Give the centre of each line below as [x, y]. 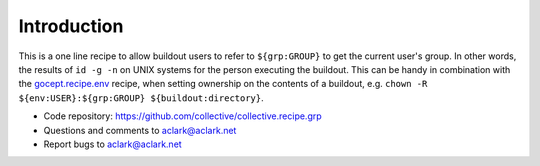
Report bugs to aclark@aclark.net [112, 144]
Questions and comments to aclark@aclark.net [140, 130]
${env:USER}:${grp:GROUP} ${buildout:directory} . [141, 97]
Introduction [71, 26]
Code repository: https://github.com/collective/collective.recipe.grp [182, 116]
